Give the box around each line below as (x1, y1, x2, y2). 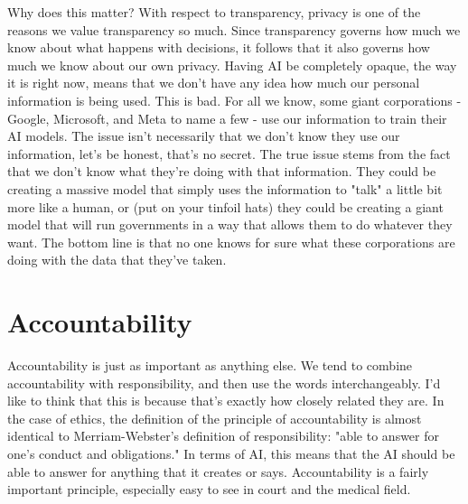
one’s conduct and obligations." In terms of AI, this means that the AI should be (7, 444, 455, 462)
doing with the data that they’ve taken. (7, 250, 227, 269)
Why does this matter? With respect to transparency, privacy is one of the (7, 3, 421, 21)
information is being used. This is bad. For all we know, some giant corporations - (7, 90, 462, 109)
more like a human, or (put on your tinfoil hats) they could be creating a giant (7, 197, 444, 216)
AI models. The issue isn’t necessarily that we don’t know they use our (7, 126, 400, 145)
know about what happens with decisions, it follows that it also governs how (7, 38, 430, 57)
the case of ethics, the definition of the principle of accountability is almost (7, 408, 422, 427)
